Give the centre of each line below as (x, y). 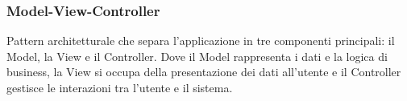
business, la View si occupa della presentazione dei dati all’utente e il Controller (204, 72)
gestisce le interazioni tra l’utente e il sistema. (120, 87)
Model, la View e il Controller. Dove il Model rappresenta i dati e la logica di (197, 56)
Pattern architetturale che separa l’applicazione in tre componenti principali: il (201, 40)
